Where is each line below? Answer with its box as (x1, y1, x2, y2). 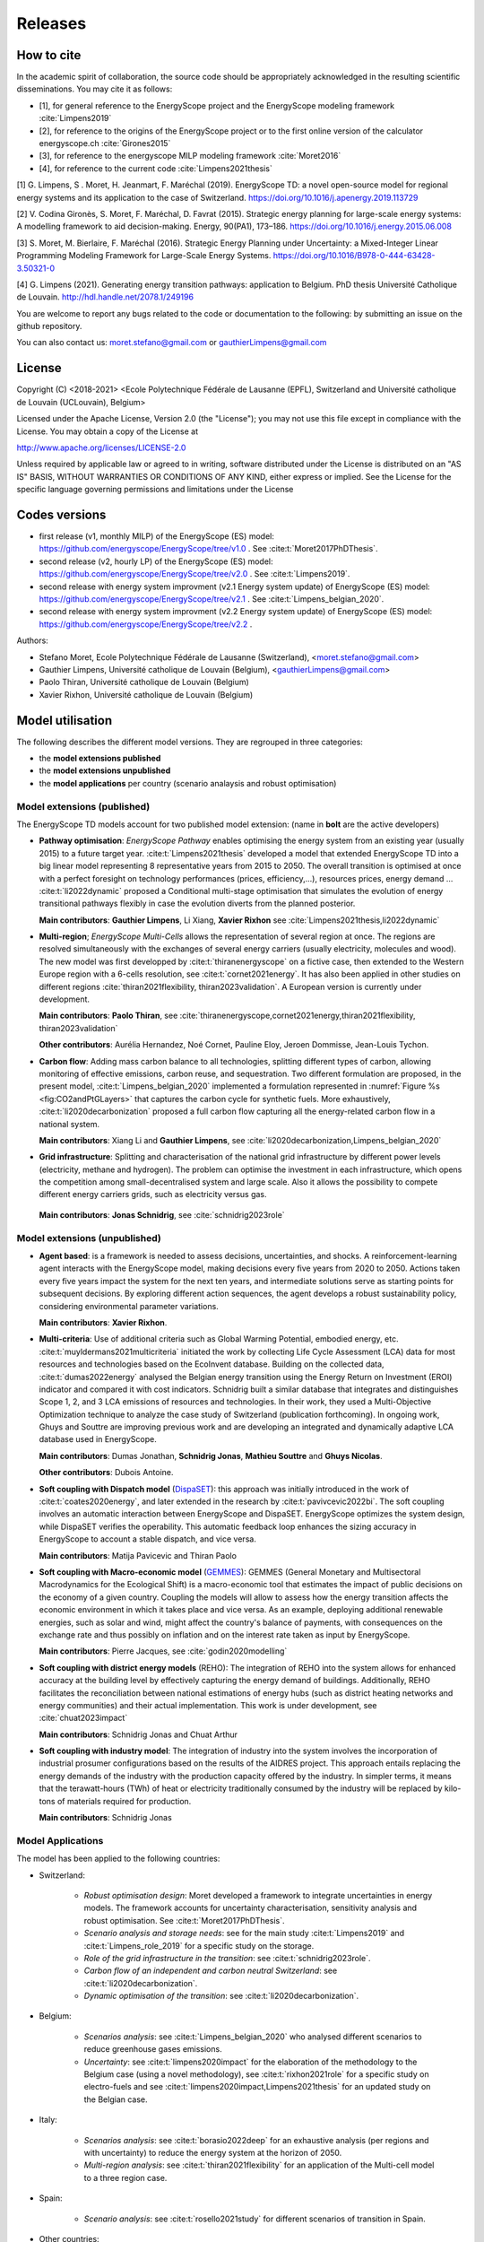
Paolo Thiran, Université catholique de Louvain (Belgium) (39, 677, 250, 688)
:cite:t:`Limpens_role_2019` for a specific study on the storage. (83, 1940, 315, 1951)
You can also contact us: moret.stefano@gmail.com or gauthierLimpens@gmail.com (16, 337, 327, 348)
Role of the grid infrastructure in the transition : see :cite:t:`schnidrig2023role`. (83, 1952, 371, 1963)
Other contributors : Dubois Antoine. (39, 1467, 174, 1478)
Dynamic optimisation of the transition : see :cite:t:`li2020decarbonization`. (83, 1991, 359, 2002)
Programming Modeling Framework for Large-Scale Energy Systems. (16, 250, 272, 261)
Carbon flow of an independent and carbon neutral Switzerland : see (83, 1965, 338, 1977)
